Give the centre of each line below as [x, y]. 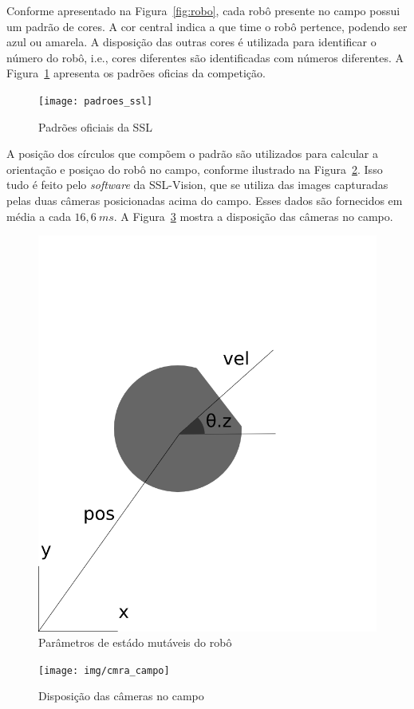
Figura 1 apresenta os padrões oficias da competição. [136, 73]
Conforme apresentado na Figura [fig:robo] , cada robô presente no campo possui [203, 10]
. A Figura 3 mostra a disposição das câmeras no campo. [253, 216]
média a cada [39, 216]
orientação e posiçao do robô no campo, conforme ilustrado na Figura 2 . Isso [195, 169]
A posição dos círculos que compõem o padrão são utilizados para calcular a [193, 154]
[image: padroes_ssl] [96, 101]
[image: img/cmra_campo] [104, 670]
